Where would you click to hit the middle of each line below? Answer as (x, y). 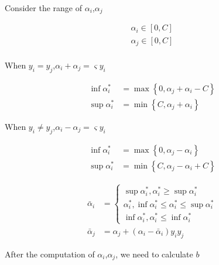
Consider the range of (43, 8)
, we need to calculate (154, 254)
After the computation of (50, 254)
